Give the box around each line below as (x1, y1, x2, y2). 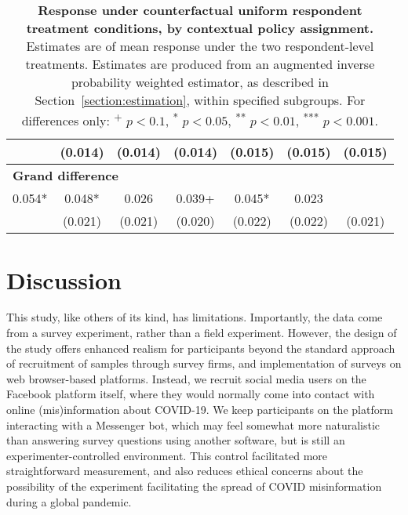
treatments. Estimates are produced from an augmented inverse (25, 55, 375, 73)
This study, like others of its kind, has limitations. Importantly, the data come (6, 309, 383, 325)
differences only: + (21, 109, 122, 130)
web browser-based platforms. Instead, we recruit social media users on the (6, 370, 366, 386)
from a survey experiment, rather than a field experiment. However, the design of (6, 325, 397, 341)
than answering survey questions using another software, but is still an (6, 432, 345, 448)
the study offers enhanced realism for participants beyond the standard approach (6, 339, 395, 356)
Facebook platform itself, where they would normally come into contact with (6, 386, 375, 402)
